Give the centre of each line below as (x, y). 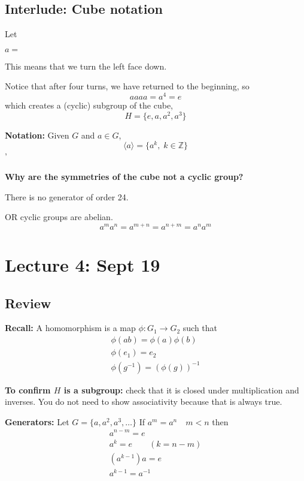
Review (28, 303)
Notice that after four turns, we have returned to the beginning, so (127, 86)
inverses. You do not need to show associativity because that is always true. (144, 402)
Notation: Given (37, 135)
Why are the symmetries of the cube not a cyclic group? (124, 176)
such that (200, 328)
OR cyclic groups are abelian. (59, 217)
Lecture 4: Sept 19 (83, 265)
